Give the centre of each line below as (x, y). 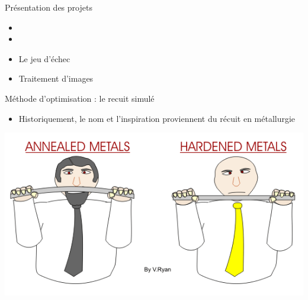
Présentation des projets (49, 7)
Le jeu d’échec (44, 58)
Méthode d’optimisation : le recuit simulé (80, 98)
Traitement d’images (56, 78)
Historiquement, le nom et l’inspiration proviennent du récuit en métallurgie (157, 118)
